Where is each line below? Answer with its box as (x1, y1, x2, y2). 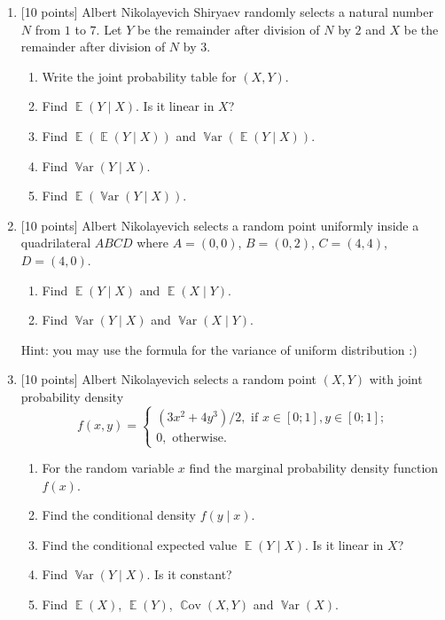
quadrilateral (20, 233, 91, 252)
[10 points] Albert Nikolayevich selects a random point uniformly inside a (20, 216, 419, 234)
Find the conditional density (42, 506, 196, 524)
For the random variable (42, 459, 175, 477)
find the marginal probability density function (189, 459, 439, 477)
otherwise (172, 431, 223, 444)
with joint (369, 370, 423, 388)
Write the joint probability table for (42, 67, 237, 85)
